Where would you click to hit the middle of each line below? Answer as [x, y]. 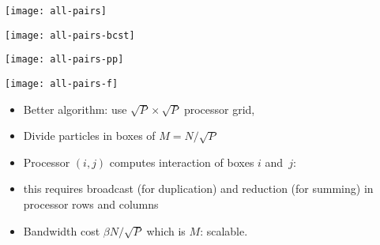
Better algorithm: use [75, 109]
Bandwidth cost [62, 230]
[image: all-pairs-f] [62, 83]
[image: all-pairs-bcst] [70, 35]
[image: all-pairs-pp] [64, 60]
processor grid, [219, 109]
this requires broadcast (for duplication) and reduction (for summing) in [198, 188]
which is [166, 230]
